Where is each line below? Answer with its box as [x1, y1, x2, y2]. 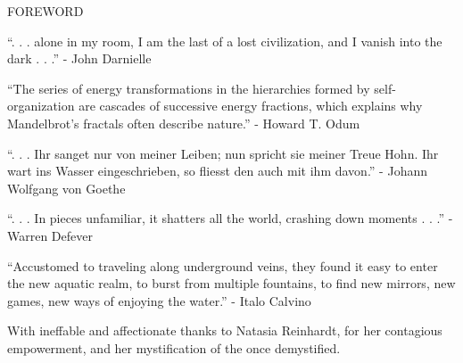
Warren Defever [7, 226, 93, 244]
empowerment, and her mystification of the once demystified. [7, 338, 341, 357]
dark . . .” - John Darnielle [7, 49, 152, 68]
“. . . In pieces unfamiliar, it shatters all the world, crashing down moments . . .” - [7, 209, 453, 227]
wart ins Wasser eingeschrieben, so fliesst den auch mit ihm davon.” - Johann [7, 161, 427, 180]
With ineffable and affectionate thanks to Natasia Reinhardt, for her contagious [7, 321, 442, 340]
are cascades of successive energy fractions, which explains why [79, 96, 423, 115]
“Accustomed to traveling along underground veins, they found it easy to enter [7, 256, 438, 275]
